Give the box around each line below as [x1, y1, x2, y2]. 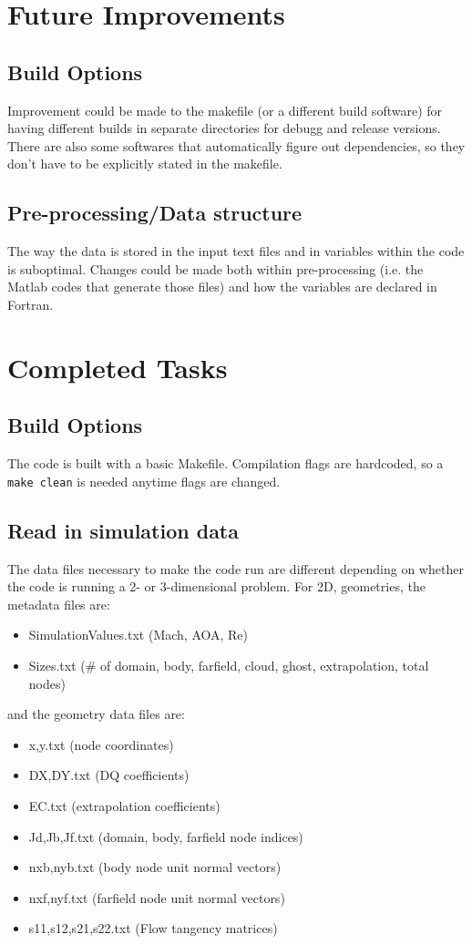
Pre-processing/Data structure [7, 199, 303, 227]
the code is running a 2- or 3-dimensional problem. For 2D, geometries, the [7, 577, 426, 596]
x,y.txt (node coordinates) [28, 734, 174, 754]
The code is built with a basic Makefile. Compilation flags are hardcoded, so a [7, 454, 444, 473]
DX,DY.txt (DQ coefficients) [28, 765, 190, 785]
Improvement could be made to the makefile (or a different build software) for [7, 100, 443, 119]
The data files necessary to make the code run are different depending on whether [7, 559, 464, 578]
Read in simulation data [7, 516, 239, 544]
